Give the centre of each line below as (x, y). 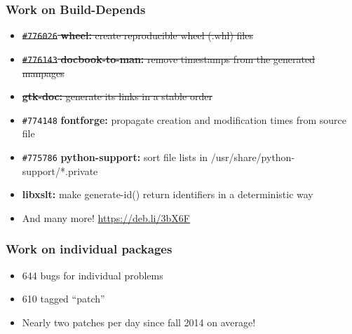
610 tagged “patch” (63, 299)
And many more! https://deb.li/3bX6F (106, 217)
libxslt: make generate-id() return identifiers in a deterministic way (168, 194)
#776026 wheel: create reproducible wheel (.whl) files (137, 35)
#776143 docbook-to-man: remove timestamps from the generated (168, 58)
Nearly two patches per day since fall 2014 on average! (139, 322)
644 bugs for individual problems (93, 275)
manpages (43, 72)
